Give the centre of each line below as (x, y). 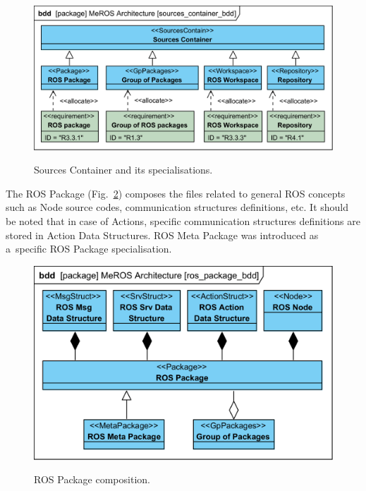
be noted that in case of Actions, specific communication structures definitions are (183, 220)
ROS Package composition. (92, 479)
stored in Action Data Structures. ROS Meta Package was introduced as (162, 235)
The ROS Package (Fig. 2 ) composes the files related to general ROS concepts (176, 193)
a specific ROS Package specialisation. (89, 249)
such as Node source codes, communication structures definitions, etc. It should (177, 207)
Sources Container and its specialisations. (123, 170)
